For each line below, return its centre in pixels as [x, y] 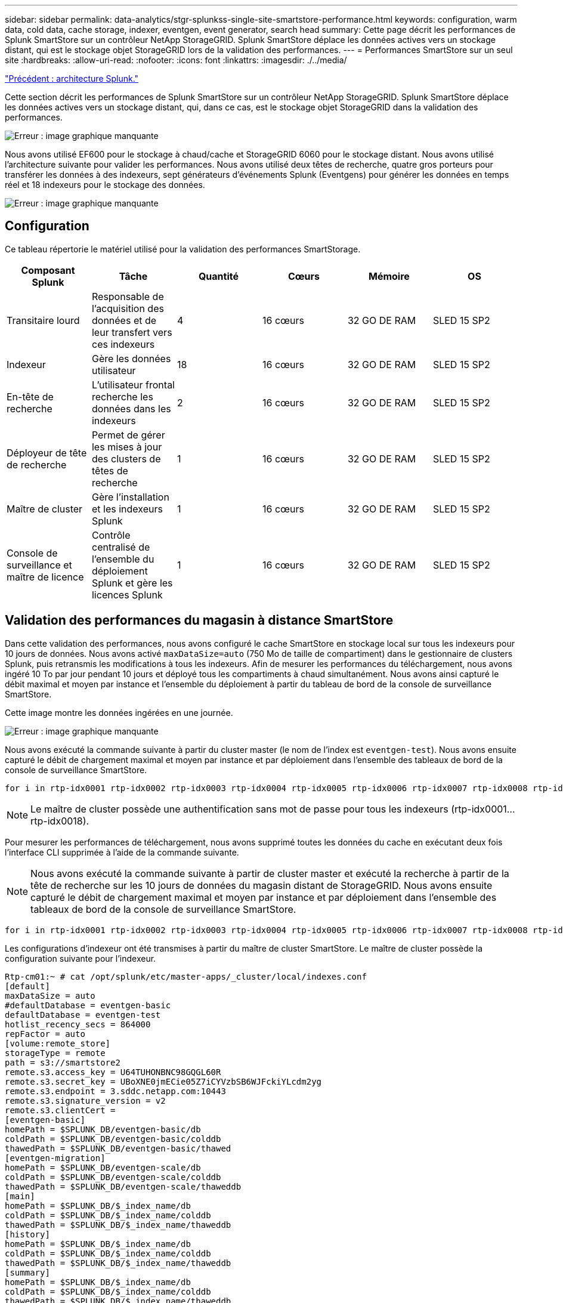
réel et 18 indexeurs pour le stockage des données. [105, 185]
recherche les [122, 396]
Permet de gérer [128, 435]
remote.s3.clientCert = [60, 1110]
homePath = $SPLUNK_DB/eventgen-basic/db [103, 1129]
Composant [48, 270]
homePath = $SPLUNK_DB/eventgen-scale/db [103, 1167]
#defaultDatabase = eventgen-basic [88, 1005]
